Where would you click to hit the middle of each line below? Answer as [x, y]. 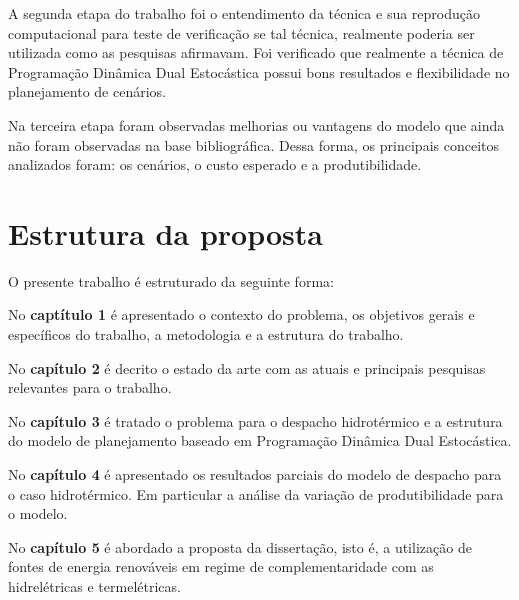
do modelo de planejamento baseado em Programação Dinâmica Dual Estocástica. [260, 440]
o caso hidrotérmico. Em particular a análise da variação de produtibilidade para [256, 493]
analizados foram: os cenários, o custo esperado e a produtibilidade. [215, 164]
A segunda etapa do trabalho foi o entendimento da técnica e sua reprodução [244, 13]
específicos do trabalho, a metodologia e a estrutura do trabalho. [206, 334]
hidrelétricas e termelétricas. [94, 586]
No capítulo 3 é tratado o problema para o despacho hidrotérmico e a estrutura [255, 420]
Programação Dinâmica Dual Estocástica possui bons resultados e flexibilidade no [259, 71]
